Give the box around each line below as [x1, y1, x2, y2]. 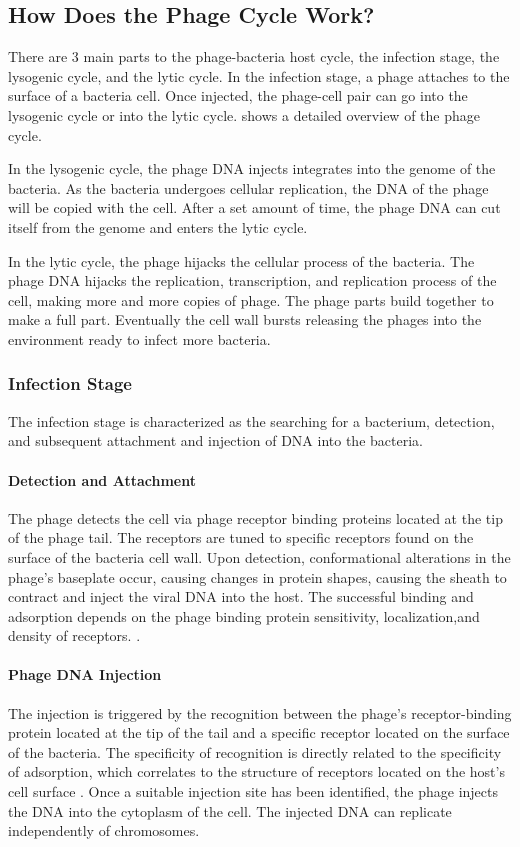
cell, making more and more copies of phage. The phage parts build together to [8, 289, 494, 310]
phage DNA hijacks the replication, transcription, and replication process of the [8, 270, 497, 291]
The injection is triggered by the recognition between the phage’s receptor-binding [8, 702, 512, 723]
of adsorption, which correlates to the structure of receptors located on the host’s [8, 761, 505, 782]
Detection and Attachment [8, 469, 196, 490]
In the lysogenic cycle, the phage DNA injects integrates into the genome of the [8, 158, 496, 179]
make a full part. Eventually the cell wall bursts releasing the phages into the [8, 309, 482, 330]
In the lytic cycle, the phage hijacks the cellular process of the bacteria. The [8, 250, 475, 271]
